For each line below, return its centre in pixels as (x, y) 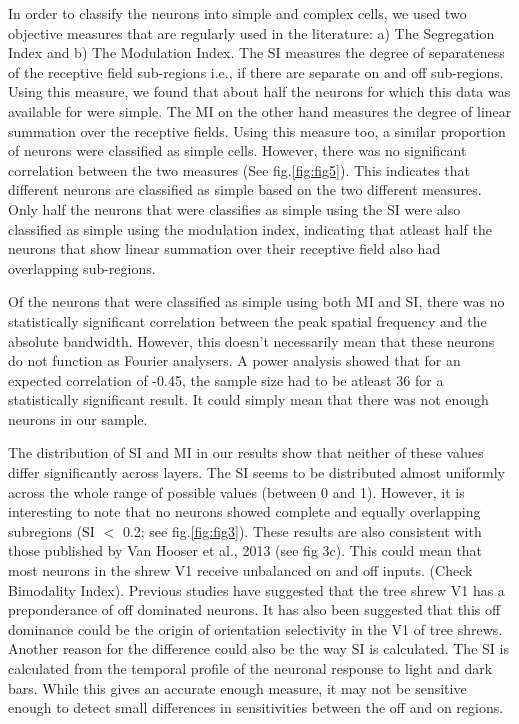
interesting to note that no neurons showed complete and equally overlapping (244, 511)
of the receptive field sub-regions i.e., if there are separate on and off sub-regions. (256, 71)
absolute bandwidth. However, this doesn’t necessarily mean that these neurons (251, 340)
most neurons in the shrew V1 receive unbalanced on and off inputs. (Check (240, 570)
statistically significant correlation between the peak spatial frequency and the (247, 320)
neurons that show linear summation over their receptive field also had (224, 248)
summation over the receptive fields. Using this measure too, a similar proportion (257, 130)
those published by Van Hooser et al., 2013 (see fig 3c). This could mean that (245, 550)
